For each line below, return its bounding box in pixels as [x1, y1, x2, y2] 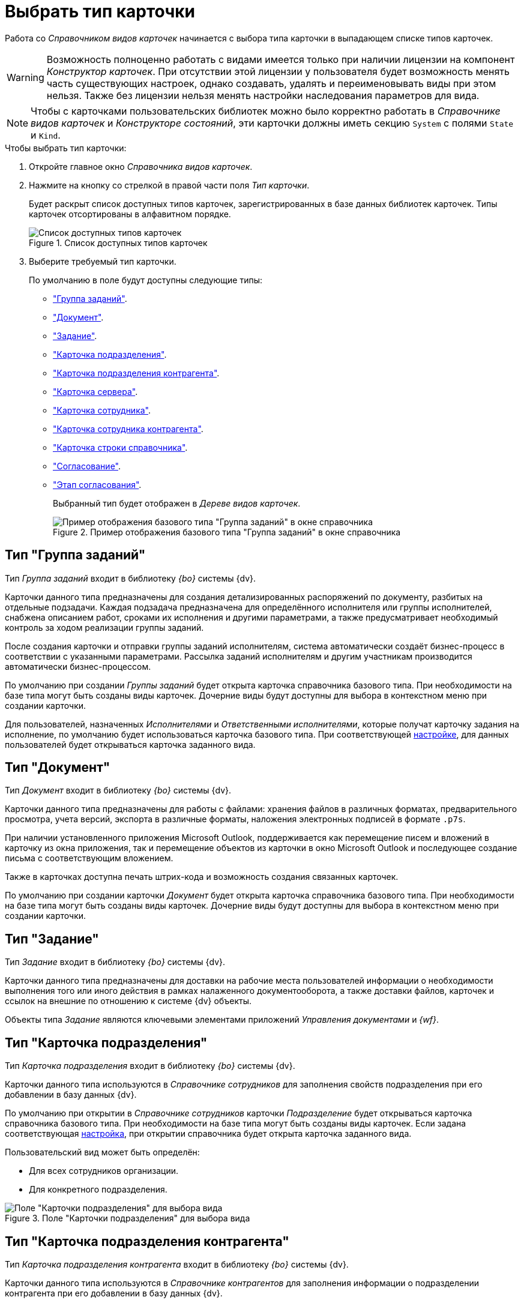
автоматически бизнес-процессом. [5, 661, 151, 672]
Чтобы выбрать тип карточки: [5, 142, 127, 153]
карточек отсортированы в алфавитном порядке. [29, 208, 231, 219]
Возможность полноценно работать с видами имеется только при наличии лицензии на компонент [46, 53, 515, 65]
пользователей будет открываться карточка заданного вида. [5, 739, 256, 750]
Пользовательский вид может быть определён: [5, 1147, 200, 1158]
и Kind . [31, 128, 61, 141]
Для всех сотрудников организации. [29, 1166, 179, 1176]
